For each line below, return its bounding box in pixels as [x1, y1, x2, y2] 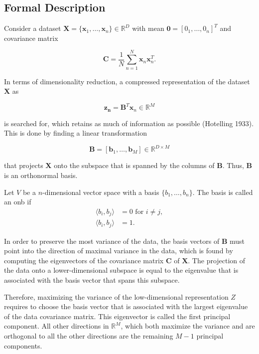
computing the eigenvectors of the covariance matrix [4, 255, 164, 265]
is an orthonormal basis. [4, 170, 78, 180]
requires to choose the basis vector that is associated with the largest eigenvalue [4, 301, 248, 312]
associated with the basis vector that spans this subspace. [4, 275, 180, 285]
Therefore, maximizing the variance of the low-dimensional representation [4, 291, 229, 302]
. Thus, [222, 160, 244, 171]
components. [4, 340, 42, 351]
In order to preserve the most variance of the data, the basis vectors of [4, 235, 220, 246]
